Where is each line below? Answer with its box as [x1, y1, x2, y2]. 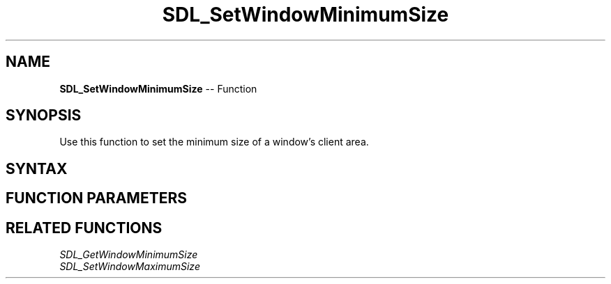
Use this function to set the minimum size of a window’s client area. [59, 136, 369, 148]
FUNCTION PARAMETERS [6, 189, 187, 207]
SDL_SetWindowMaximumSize [59, 260, 200, 273]
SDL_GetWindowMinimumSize [59, 248, 198, 261]
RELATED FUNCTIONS [6, 219, 163, 237]
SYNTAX [6, 159, 68, 177]
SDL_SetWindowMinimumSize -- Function [59, 82, 257, 95]
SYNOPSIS [6, 106, 82, 125]
